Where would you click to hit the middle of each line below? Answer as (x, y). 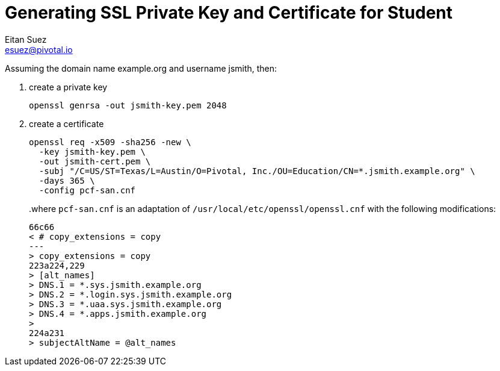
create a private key (68, 87)
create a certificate (66, 123)
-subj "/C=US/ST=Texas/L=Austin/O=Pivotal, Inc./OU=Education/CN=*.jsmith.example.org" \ (257, 171)
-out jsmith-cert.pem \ (95, 161)
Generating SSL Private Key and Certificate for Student (229, 13)
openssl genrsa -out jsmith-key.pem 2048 (128, 105)
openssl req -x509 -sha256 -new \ (110, 142)
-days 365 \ (67, 180)
